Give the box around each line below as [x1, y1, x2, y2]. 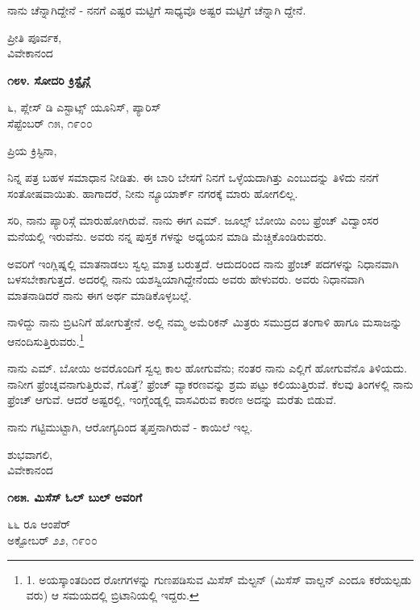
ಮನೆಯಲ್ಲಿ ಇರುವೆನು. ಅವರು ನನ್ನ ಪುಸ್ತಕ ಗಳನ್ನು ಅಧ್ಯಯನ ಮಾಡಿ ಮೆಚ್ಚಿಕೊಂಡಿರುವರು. [7, 227, 327, 244]
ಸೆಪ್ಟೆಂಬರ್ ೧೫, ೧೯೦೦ [7, 114, 93, 131]
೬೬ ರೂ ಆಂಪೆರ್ [7, 515, 71, 532]
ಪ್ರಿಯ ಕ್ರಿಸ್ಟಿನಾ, [7, 141, 57, 158]
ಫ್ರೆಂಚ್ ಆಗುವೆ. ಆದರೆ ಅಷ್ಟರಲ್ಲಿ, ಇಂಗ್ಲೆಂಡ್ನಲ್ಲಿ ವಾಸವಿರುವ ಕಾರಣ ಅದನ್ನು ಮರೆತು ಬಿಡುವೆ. [7, 391, 337, 408]
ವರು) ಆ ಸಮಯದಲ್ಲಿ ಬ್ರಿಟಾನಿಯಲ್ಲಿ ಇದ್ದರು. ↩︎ [26, 587, 199, 604]
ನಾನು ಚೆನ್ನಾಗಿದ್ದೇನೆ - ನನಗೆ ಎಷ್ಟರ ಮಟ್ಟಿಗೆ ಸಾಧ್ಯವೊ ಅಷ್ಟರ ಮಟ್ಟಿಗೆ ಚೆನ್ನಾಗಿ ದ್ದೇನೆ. [7, 2, 306, 18]
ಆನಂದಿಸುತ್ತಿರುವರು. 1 [7, 330, 85, 349]
